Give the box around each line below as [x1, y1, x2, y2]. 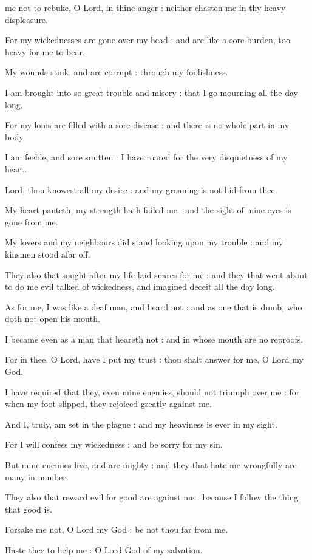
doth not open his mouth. [5, 312, 100, 325]
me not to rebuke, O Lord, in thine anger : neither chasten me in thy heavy [5, 1, 286, 13]
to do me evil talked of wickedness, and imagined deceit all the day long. [5, 280, 275, 293]
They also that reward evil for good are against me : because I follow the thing [5, 491, 299, 504]
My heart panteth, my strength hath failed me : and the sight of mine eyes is [5, 203, 291, 216]
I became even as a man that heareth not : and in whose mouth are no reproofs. [5, 332, 304, 345]
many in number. [5, 470, 69, 483]
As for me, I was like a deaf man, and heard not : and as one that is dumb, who [5, 300, 302, 313]
